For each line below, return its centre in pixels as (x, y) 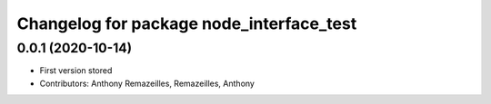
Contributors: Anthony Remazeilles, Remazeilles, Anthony (147, 83)
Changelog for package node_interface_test (187, 24)
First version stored (76, 71)
